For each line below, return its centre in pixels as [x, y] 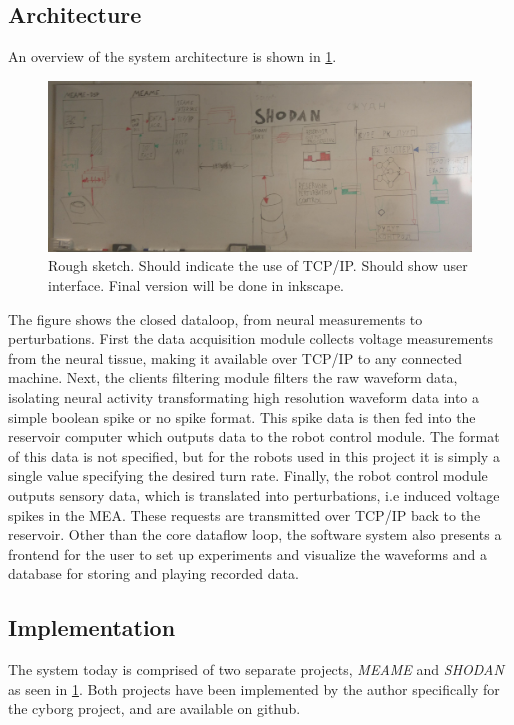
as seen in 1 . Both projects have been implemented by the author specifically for [254, 688]
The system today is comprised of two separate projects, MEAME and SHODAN [256, 669]
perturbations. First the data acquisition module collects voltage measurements [250, 338]
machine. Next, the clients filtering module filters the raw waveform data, [233, 377]
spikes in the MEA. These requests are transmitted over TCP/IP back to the [244, 514]
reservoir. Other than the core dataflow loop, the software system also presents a [255, 534]
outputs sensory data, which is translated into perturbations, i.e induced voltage [254, 494]
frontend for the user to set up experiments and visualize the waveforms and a [247, 553]
